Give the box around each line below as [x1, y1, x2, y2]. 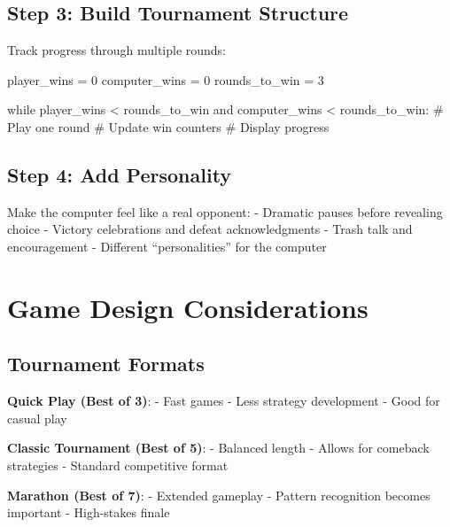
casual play [7, 408, 67, 427]
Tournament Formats [7, 350, 205, 377]
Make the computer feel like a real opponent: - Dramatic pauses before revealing [7, 202, 443, 221]
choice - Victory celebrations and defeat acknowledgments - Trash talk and [7, 220, 413, 238]
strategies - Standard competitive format [7, 455, 229, 474]
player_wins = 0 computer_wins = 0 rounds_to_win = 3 [7, 70, 324, 89]
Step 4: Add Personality [7, 160, 232, 188]
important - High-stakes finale [7, 503, 170, 522]
